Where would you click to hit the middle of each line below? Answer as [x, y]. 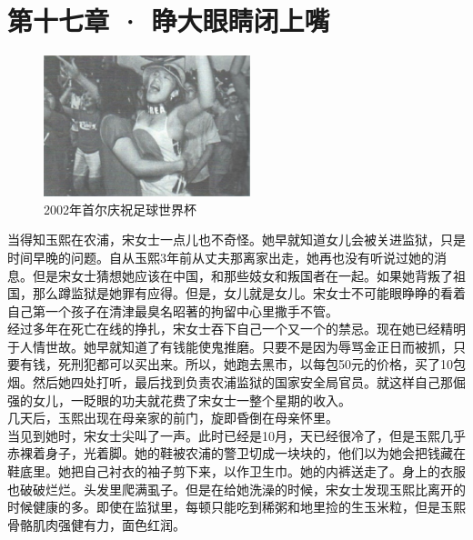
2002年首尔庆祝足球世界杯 [120, 209]
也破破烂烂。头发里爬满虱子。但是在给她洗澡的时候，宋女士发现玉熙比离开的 [236, 489]
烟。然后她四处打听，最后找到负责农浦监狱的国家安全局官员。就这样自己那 [230, 382]
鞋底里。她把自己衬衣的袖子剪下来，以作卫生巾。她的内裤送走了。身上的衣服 [236, 471]
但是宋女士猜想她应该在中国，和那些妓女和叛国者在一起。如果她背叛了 [242, 275]
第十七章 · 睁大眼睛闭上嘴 [169, 20]
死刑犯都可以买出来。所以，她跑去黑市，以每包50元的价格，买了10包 [262, 364]
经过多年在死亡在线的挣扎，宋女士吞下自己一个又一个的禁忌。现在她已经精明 [236, 329]
